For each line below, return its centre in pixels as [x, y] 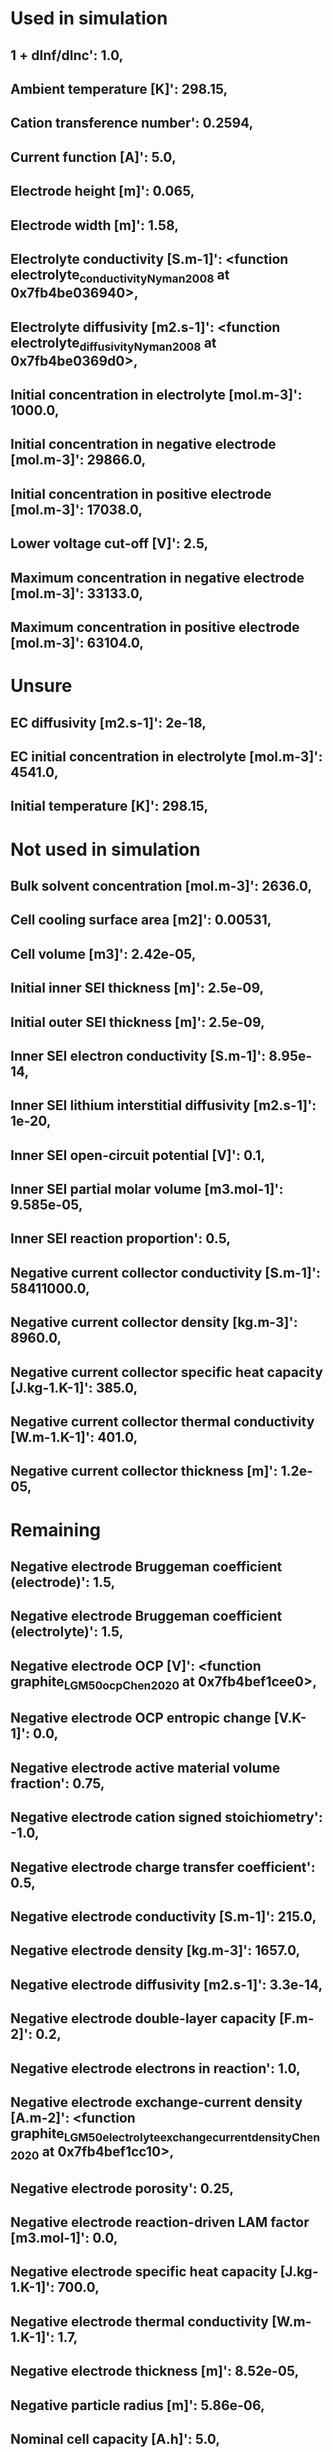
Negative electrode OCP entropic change [141, 1718]
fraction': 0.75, [57, 1783]
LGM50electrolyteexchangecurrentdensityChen [192, 2137]
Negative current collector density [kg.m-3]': [154, 1322]
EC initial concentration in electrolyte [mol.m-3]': [166, 756]
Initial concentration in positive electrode [141, 493]
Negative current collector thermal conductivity [162, 1422]
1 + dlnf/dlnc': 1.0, [67, 55]
